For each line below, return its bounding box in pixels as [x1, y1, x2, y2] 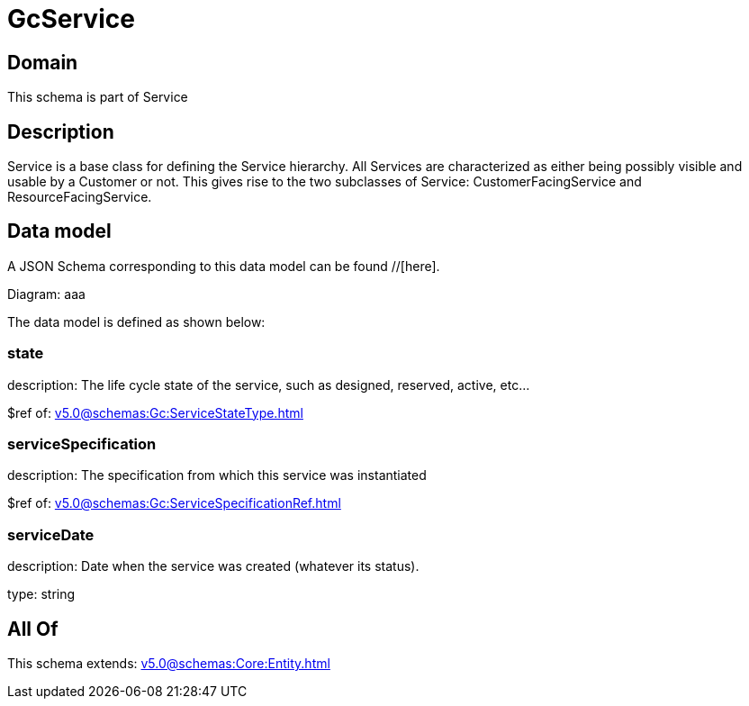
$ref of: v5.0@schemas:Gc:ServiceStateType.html [7, 404, 303, 421]
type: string [7, 586, 76, 602]
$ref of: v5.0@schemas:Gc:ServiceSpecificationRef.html [7, 495, 341, 511]
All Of [7, 617, 59, 640]
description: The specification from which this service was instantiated [7, 467, 427, 484]
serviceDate [7, 525, 95, 544]
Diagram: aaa [7, 285, 86, 302]
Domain [7, 50, 78, 74]
